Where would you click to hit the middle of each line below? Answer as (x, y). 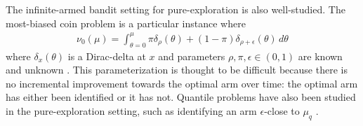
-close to (282, 110)
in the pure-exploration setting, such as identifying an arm (131, 110)
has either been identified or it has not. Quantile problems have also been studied (181, 97)
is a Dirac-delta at (107, 56)
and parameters (192, 56)
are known (320, 56)
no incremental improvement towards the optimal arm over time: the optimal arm (182, 83)
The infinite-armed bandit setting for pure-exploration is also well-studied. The (176, 9)
